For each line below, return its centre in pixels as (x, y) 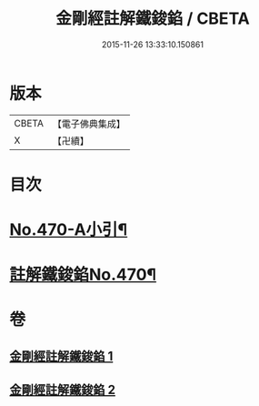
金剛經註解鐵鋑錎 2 (63, 390)
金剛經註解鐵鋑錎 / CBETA (153, 19)
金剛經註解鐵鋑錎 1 (61, 356)
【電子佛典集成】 (89, 124)
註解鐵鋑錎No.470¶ (83, 275)
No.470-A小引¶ (69, 230)
